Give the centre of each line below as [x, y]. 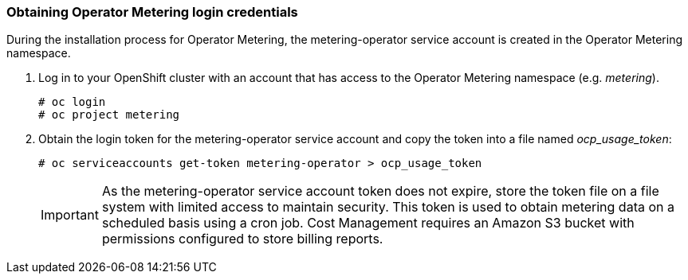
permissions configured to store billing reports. [242, 239]
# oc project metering [109, 115]
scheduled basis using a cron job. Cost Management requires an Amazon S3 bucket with [368, 223]
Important [70, 215]
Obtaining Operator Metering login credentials [152, 12]
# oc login [72, 102]
